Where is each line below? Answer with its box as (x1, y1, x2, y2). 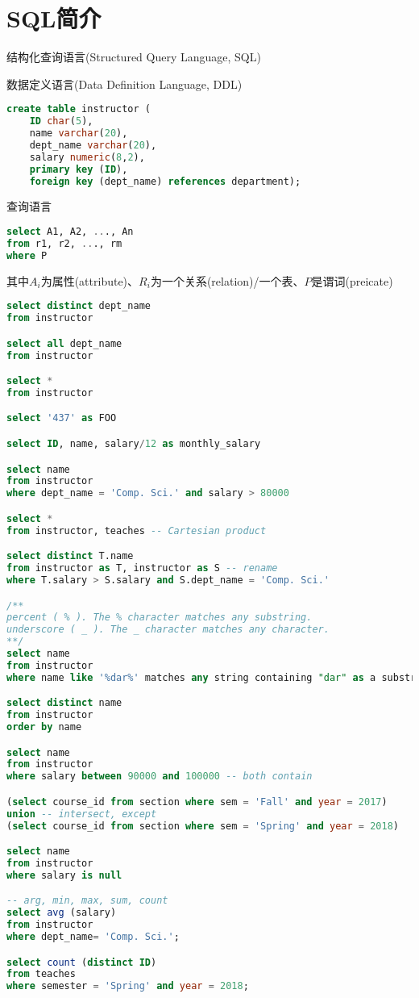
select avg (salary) (6, 907, 117, 919)
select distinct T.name (6, 550, 134, 562)
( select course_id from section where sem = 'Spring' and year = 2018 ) (6, 820, 399, 832)
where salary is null (6, 869, 122, 881)
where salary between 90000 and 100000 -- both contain (6, 770, 313, 783)
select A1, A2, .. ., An (6, 226, 134, 238)
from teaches (6, 968, 76, 980)
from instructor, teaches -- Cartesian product (6, 524, 267, 537)
